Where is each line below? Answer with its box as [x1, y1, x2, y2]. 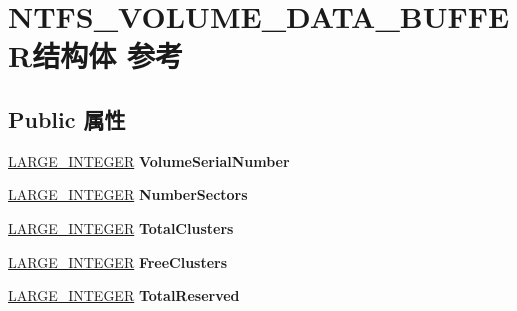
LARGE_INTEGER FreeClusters [8, 251, 228, 272]
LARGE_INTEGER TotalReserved [8, 285, 240, 306]
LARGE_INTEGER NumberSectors [8, 184, 248, 205]
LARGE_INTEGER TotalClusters [8, 217, 234, 238]
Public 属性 [8, 103, 126, 134]
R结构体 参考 [8, 35, 183, 76]
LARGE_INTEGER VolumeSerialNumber [8, 150, 290, 171]
